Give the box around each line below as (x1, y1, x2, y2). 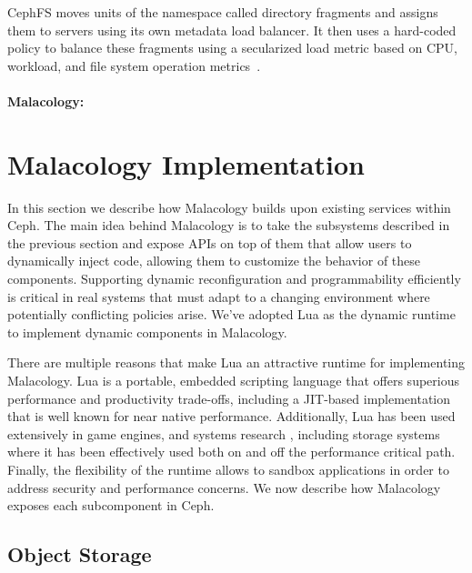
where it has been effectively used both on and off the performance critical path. (7, 442, 456, 461)
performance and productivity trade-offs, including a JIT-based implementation (7, 388, 451, 407)
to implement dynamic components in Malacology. (7, 322, 287, 341)
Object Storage (7, 540, 152, 568)
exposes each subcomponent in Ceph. (7, 496, 215, 515)
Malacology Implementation (7, 145, 365, 182)
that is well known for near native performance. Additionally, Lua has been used (7, 407, 456, 426)
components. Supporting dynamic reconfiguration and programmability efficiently (7, 269, 461, 288)
